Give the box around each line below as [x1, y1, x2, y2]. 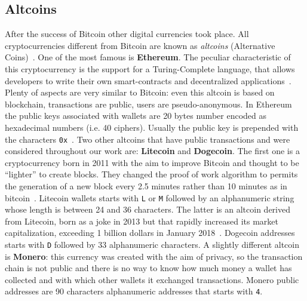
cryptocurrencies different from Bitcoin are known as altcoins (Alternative [5, 39, 275, 51]
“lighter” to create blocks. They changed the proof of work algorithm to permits [5, 168, 298, 180]
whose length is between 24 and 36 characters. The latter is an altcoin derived [5, 203, 290, 216]
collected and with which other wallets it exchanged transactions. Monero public [5, 273, 299, 285]
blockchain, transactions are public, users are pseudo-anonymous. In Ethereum [5, 97, 292, 110]
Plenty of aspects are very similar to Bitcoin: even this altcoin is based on [5, 86, 275, 99]
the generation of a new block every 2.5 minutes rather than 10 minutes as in [5, 179, 287, 192]
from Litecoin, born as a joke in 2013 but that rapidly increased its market [5, 214, 278, 227]
